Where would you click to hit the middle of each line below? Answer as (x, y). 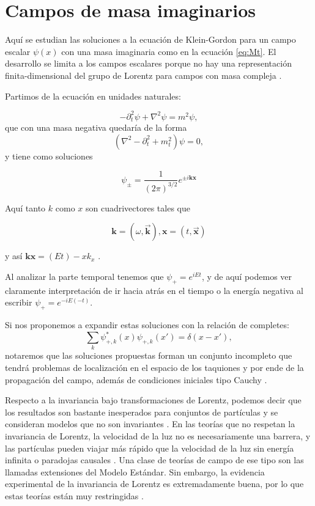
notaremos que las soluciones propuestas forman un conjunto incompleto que (149, 355)
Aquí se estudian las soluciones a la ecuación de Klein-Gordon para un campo (150, 39)
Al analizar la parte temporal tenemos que (84, 276)
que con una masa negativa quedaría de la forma (96, 127)
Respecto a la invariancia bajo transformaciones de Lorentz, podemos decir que (153, 400)
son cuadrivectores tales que (138, 207)
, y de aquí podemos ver (247, 276)
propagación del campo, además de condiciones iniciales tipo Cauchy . (136, 379)
